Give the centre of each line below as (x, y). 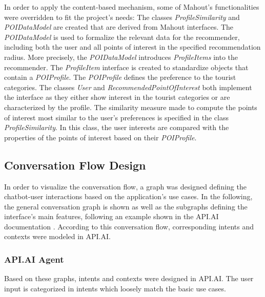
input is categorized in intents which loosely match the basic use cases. (115, 288)
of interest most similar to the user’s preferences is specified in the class (117, 117)
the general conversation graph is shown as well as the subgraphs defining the (126, 206)
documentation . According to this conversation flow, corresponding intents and (129, 226)
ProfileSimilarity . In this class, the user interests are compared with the (117, 127)
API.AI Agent (34, 259)
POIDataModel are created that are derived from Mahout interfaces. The (119, 27)
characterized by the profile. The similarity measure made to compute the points (131, 107)
